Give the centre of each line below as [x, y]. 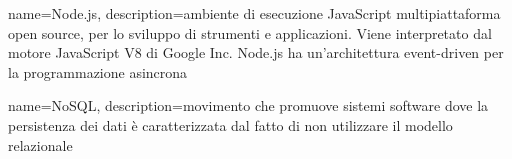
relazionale [40, 144]
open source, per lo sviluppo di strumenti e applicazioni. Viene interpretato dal [250, 32]
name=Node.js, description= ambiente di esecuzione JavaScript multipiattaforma [254, 13]
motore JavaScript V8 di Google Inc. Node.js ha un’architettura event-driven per [256, 52]
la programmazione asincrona [98, 71]
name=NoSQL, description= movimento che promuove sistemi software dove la [248, 105]
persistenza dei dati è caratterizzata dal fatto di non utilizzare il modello [230, 124]
